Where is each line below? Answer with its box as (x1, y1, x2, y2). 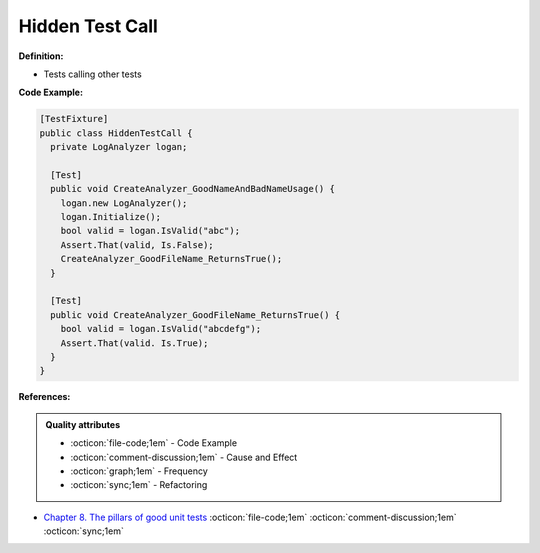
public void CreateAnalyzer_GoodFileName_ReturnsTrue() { (50, 309, 341, 320)
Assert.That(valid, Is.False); (60, 239, 214, 250)
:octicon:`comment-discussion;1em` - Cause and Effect (70, 451, 298, 463)
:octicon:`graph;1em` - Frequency (70, 465, 209, 477)
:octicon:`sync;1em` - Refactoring (70, 479, 208, 491)
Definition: (18, 50, 64, 62)
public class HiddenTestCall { (39, 127, 194, 139)
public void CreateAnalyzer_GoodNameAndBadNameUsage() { (50, 183, 335, 195)
